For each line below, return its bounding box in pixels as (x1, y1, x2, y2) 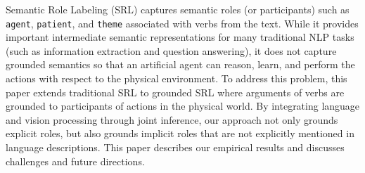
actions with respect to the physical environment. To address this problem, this (6, 71, 347, 86)
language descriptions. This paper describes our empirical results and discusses (6, 140, 345, 154)
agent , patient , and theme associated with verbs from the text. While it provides (6, 15, 359, 30)
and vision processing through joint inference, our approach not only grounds (6, 112, 338, 127)
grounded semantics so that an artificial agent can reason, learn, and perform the (6, 57, 355, 72)
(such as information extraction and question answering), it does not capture (6, 43, 337, 58)
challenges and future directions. (6, 153, 145, 168)
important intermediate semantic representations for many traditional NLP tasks (6, 30, 354, 44)
